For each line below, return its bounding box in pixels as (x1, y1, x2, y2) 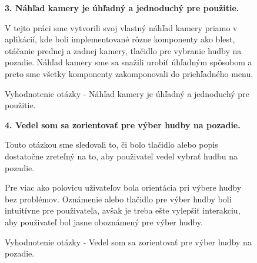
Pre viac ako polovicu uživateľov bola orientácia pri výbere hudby (5, 181, 242, 194)
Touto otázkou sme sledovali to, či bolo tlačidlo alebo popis (5, 138, 218, 151)
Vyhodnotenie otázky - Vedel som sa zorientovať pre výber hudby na (5, 235, 252, 248)
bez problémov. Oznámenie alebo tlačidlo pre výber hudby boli (5, 192, 232, 205)
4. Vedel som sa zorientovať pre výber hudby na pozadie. (5, 118, 241, 131)
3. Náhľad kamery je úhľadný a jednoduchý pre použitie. (5, 2, 239, 14)
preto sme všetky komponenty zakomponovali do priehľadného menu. (5, 67, 253, 79)
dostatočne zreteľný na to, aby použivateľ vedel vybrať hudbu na (5, 149, 238, 162)
